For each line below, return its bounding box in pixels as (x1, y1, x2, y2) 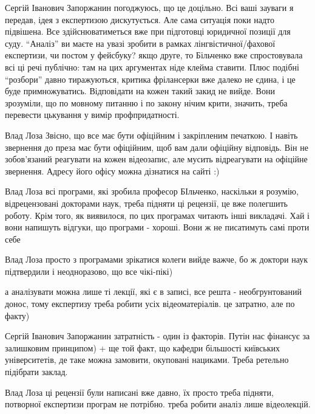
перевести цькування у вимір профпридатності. (5, 108, 180, 121)
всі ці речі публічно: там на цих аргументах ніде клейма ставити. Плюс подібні (5, 60, 299, 73)
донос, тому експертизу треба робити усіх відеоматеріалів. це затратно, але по (5, 297, 295, 310)
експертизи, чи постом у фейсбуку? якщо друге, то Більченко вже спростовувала (5, 49, 303, 61)
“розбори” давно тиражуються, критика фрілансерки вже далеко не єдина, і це (5, 72, 296, 85)
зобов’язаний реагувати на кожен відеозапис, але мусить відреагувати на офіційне (5, 153, 308, 165)
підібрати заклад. (5, 365, 68, 378)
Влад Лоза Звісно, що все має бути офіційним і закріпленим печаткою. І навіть (5, 128, 298, 141)
